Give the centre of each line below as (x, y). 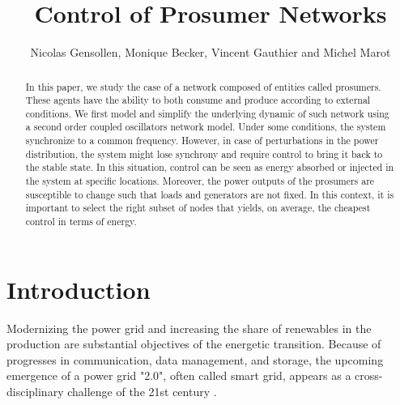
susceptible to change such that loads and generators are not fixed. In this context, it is (210, 194)
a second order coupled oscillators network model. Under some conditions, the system (206, 127)
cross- (369, 375)
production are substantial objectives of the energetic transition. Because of (194, 344)
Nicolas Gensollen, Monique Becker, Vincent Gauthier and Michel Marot (211, 52)
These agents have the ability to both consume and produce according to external (198, 100)
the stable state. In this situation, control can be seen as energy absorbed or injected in (210, 167)
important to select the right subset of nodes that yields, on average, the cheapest (198, 208)
